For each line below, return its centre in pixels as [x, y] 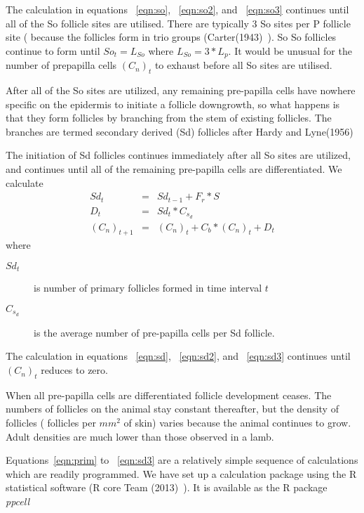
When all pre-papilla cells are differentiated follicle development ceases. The [169, 395]
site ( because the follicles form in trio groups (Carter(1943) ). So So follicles [171, 37]
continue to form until [53, 50]
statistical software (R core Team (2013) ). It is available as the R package [167, 487]
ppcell [18, 501]
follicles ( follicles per [51, 423]
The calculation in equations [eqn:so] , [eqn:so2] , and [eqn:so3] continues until [177, 9]
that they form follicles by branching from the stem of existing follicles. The [169, 118]
